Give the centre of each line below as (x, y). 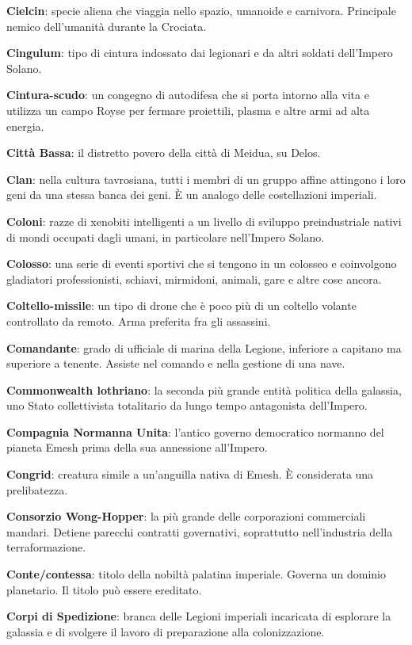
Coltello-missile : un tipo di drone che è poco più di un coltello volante (181, 305)
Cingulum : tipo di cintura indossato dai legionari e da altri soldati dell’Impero (200, 53)
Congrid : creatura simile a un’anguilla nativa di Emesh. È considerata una (190, 474)
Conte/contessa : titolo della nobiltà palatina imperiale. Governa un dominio (196, 574)
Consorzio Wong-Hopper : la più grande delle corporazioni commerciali (186, 516)
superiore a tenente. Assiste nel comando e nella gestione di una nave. (176, 363)
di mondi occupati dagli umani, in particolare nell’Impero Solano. (166, 237)
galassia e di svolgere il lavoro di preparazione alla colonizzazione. (166, 631)
